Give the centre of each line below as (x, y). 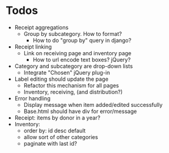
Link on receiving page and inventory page (77, 53)
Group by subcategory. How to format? (73, 33)
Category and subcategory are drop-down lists (74, 66)
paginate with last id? (50, 143)
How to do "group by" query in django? (82, 40)
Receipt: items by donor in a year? (57, 117)
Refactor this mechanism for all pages (71, 85)
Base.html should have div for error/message (80, 111)
